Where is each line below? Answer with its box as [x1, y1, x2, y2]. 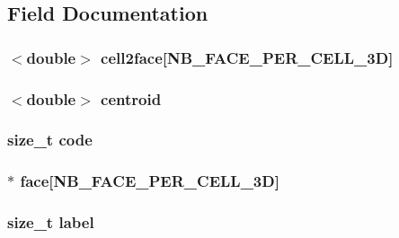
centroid [101, 87, 162, 110]
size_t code [7, 128, 93, 151]
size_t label [7, 211, 94, 234]
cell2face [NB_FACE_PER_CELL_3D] [101, 46, 394, 68]
